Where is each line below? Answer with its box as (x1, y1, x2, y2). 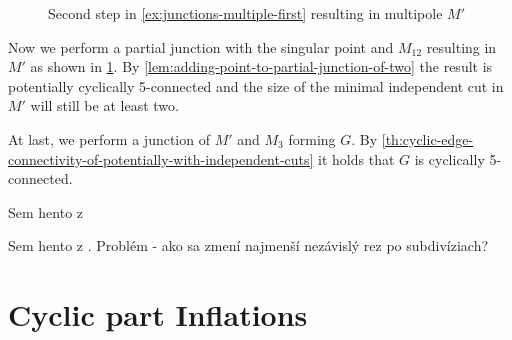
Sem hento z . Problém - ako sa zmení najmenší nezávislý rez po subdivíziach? (8, 235, 489, 256)
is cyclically (414, 148, 485, 169)
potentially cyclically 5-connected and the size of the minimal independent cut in (8, 75, 504, 96)
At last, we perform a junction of (8, 128, 210, 149)
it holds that (318, 148, 395, 169)
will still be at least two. (30, 95, 179, 116)
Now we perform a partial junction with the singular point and (8, 36, 394, 57)
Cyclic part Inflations (8, 294, 308, 335)
